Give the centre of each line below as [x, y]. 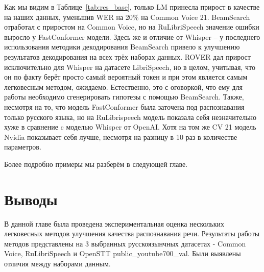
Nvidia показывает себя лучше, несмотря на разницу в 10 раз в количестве [121, 137]
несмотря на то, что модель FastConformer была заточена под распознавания [124, 106]
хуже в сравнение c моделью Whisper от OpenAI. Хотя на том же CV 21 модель [130, 127]
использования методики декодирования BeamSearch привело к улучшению [122, 47]
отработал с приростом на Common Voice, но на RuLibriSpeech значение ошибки [132, 27]
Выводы [31, 199]
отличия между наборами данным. [57, 263]
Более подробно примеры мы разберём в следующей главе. [96, 164]
